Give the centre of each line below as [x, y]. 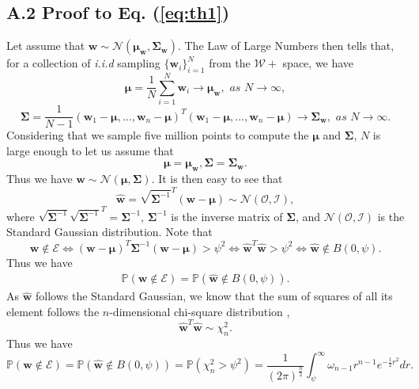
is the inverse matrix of [227, 216]
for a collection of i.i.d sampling [83, 63]
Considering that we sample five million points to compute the [158, 135]
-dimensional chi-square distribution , [200, 311]
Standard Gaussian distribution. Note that [109, 232]
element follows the [53, 311]
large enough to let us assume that [90, 150]
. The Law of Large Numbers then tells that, [286, 46]
